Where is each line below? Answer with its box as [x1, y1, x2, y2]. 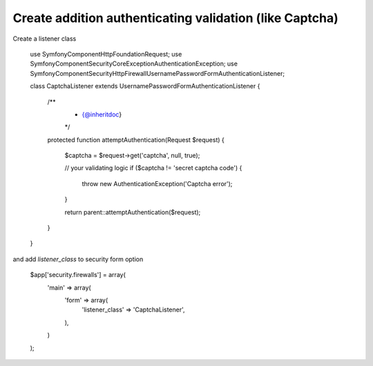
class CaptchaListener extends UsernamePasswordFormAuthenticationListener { [30, 82, 260, 90]
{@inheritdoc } [82, 110, 122, 119]
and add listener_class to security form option [12, 255, 144, 263]
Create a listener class [12, 34, 77, 43]
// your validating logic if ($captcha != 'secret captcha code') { [64, 164, 242, 172]
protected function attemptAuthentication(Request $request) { [47, 135, 224, 144]
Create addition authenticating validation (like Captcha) [12, 10, 338, 26]
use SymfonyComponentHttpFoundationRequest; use [30, 50, 182, 58]
